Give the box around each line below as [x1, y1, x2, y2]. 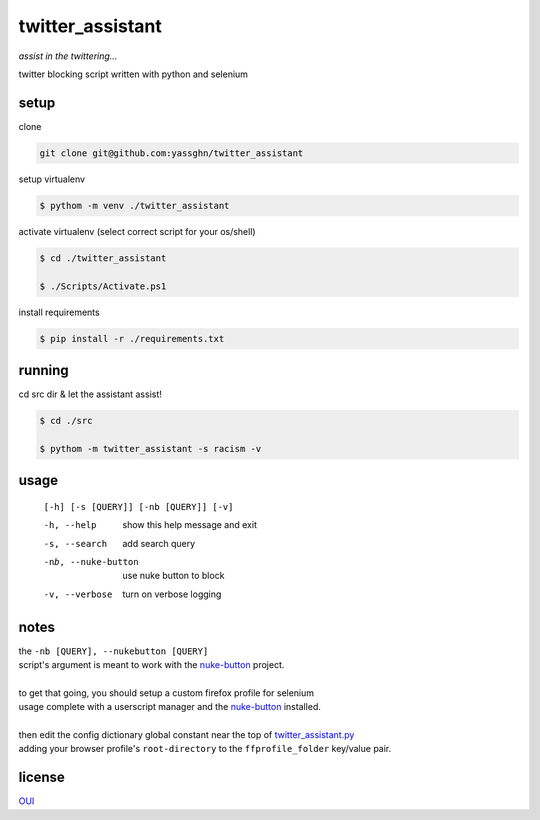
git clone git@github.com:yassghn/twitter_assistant [39, 147, 304, 159]
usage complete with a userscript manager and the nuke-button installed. [18, 701, 322, 713]
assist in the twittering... [18, 50, 118, 62]
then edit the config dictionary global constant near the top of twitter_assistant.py [18, 728, 355, 740]
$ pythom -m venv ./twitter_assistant [39, 200, 230, 211]
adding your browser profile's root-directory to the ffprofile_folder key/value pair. [18, 743, 392, 755]
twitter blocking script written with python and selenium [18, 68, 249, 80]
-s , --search [43, 538, 108, 549]
